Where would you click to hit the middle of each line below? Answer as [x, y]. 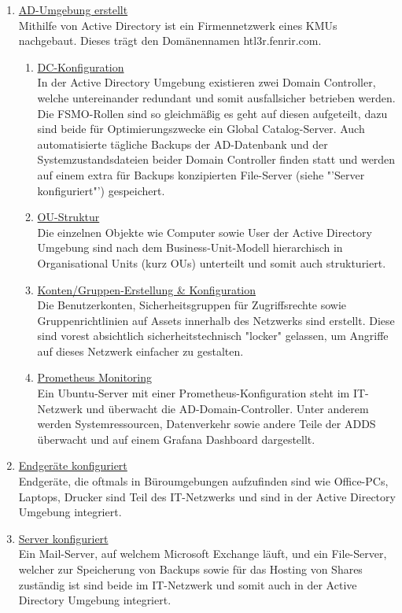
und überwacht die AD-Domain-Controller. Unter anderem [227, 408]
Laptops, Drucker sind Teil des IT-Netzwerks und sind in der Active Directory [207, 496]
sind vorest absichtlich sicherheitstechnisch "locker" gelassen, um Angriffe [213, 336]
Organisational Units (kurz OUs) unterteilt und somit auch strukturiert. [212, 262]
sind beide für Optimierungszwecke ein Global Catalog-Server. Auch [201, 129]
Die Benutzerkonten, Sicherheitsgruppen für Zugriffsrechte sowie [192, 305]
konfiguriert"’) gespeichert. [101, 190]
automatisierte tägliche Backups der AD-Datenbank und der [183, 144]
